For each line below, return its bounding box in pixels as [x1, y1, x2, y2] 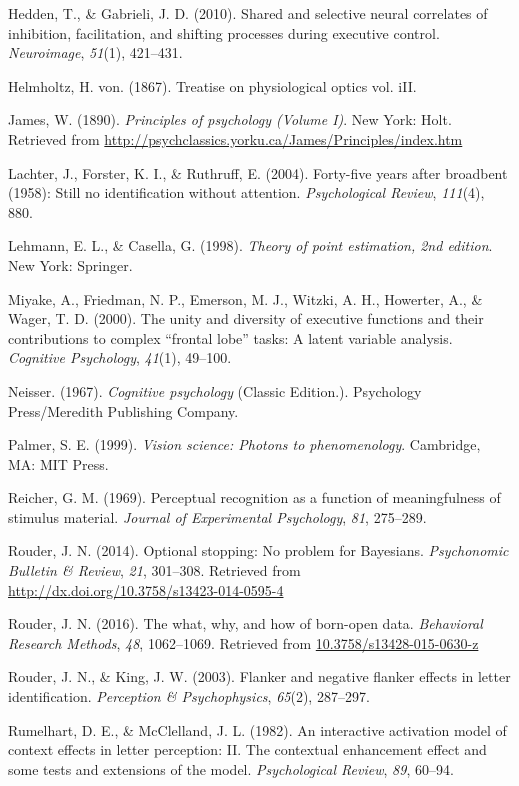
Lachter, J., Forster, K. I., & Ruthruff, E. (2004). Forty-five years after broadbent [8, 162, 508, 183]
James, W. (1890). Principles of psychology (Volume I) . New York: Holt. [8, 109, 452, 130]
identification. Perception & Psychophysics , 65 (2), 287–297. [8, 686, 370, 707]
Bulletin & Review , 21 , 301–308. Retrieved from [8, 560, 301, 581]
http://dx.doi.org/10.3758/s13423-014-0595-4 [8, 579, 284, 600]
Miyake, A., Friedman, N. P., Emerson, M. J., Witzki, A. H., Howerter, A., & [8, 288, 483, 309]
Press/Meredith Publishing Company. [8, 400, 239, 421]
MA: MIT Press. [8, 453, 109, 474]
